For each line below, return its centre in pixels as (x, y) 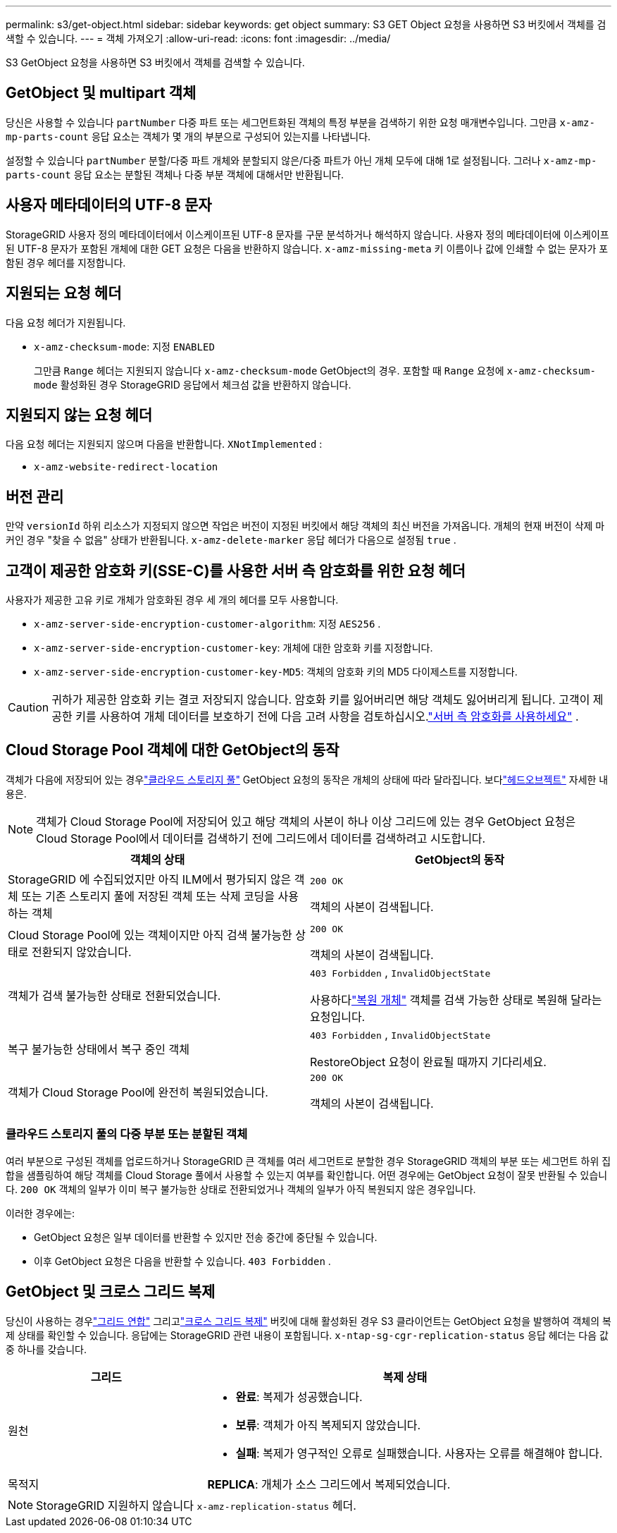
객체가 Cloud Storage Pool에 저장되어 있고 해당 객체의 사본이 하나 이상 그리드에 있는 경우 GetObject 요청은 (306, 821)
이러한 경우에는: (40, 1213)
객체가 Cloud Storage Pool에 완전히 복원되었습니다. (138, 1093)
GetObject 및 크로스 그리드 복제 (111, 1292)
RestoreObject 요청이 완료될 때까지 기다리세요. (428, 1062)
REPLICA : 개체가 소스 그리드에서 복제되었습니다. (329, 1484)
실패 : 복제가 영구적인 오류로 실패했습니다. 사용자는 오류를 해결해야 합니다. (419, 1453)
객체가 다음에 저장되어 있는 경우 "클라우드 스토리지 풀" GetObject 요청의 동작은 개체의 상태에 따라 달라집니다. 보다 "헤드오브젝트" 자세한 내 (307, 779)
